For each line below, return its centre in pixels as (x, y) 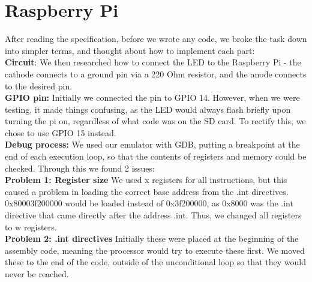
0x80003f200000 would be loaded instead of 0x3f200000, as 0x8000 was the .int (149, 203)
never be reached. (37, 274)
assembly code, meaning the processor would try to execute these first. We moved (155, 250)
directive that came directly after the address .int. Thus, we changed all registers (153, 215)
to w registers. (31, 226)
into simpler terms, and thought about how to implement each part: (130, 50)
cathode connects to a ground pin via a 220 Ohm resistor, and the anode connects (156, 73)
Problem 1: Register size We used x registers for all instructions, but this (146, 180)
